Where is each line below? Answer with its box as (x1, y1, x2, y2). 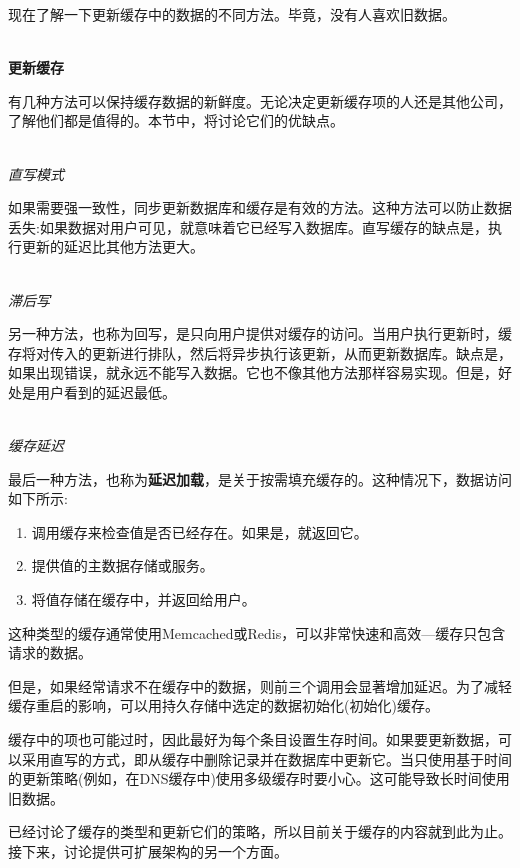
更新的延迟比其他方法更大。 (21, 236, 204, 257)
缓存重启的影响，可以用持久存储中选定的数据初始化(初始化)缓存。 (8, 695, 439, 716)
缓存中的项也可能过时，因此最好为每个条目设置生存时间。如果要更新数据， (8, 729, 498, 750)
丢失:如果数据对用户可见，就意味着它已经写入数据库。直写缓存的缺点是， (8, 216, 488, 237)
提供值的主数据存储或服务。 (31, 555, 214, 576)
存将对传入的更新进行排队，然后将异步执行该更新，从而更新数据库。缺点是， (8, 342, 512, 363)
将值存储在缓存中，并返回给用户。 (31, 589, 256, 610)
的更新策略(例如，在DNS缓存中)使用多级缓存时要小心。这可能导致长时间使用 (8, 768, 510, 789)
